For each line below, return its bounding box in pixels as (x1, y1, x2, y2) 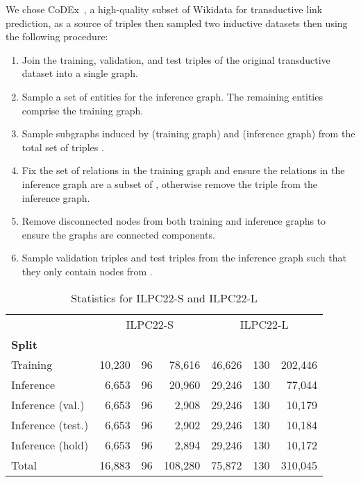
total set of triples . (22, 139, 104, 154)
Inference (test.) (11, 416, 89, 433)
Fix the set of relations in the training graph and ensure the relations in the (22, 163, 345, 178)
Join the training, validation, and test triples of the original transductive (22, 52, 330, 67)
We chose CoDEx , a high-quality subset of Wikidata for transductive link (6, 2, 323, 16)
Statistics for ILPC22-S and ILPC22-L (71, 289, 258, 306)
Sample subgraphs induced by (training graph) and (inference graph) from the (22, 126, 355, 141)
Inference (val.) (11, 396, 85, 413)
